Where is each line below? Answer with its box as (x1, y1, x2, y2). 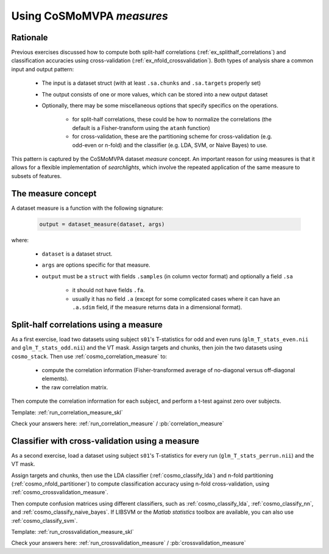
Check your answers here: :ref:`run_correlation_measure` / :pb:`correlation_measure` (11, 420, 224, 427)
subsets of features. (11, 172, 62, 179)
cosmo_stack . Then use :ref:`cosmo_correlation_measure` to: (11, 353, 168, 360)
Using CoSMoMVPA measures (11, 9, 169, 23)
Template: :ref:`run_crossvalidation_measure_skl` (11, 528, 134, 536)
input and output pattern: (11, 65, 74, 73)
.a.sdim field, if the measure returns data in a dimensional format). (72, 303, 242, 311)
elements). (41, 375, 69, 383)
